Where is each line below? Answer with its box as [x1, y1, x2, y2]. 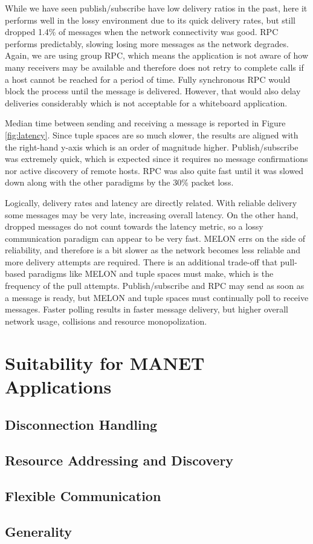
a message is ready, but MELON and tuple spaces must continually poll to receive [5, 291, 309, 303]
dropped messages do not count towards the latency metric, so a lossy [5, 220, 263, 233]
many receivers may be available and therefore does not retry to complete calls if [5, 60, 304, 73]
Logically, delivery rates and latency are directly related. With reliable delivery [5, 196, 297, 209]
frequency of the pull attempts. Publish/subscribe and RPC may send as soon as [5, 279, 305, 292]
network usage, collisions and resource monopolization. [5, 314, 207, 327]
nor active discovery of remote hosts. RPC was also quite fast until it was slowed [5, 164, 304, 176]
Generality [5, 522, 73, 540]
